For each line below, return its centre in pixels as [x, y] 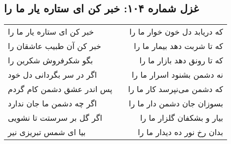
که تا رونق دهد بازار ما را [181, 60]
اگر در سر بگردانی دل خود [53, 75]
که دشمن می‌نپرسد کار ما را [175, 89]
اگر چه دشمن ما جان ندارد [53, 103]
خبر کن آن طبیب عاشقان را [55, 46]
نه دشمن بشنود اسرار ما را [177, 75]
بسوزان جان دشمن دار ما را [176, 103]
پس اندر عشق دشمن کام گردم [60, 89]
